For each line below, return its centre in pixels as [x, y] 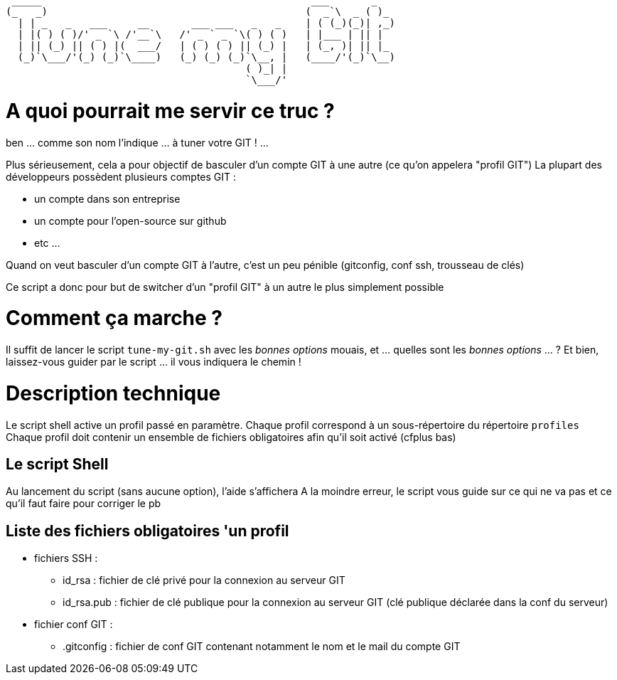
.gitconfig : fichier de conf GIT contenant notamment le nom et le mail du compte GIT [262, 647]
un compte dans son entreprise [107, 198]
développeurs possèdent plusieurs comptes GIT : [121, 176]
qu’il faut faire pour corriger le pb [84, 504]
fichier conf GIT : [74, 625]
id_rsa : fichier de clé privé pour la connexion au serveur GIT [204, 580]
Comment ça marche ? [114, 318]
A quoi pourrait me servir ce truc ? [170, 111]
